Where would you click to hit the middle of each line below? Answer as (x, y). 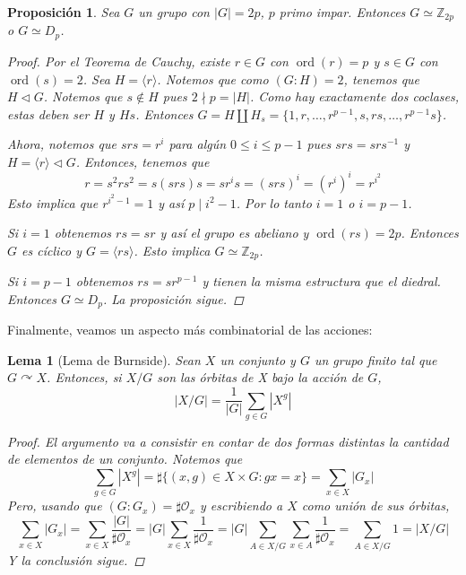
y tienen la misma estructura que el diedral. (321, 281)
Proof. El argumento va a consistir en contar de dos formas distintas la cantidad (228, 441)
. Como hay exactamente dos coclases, (354, 96)
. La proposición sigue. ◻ (173, 298)
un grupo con (174, 12)
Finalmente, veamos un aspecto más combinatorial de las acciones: (190, 330)
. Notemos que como (213, 78)
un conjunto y (258, 359)
